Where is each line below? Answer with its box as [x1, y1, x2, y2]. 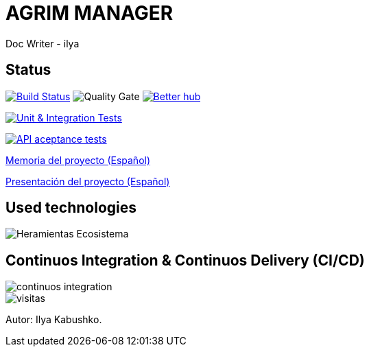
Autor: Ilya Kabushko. [5, 314, 102, 326]
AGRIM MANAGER [5, 1, 174, 25]
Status [5, 61, 51, 79]
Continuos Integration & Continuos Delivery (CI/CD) [5, 251, 365, 269]
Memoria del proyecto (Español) [5, 154, 151, 166]
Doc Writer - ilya [5, 37, 80, 49]
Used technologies [5, 199, 137, 217]
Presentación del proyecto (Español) [5, 175, 170, 187]
